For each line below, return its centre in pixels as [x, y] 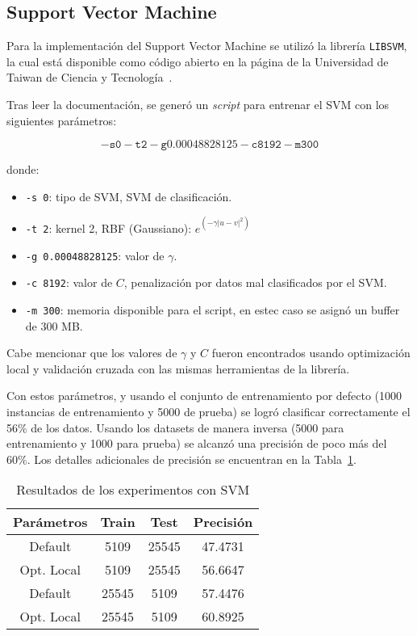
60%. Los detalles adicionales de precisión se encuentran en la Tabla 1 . [181, 459]
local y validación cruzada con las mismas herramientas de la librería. [178, 368]
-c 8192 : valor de [69, 282]
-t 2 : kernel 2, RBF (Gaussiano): [108, 227]
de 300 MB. [54, 325]
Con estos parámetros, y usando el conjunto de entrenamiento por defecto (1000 [204, 396]
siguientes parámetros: [62, 120]
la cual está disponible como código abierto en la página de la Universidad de [198, 61]
